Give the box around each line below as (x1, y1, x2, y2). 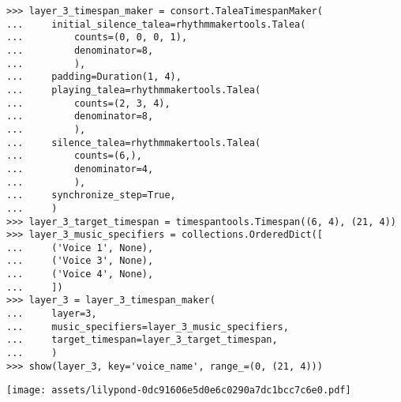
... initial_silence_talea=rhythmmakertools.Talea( (6, 18, 306, 30)
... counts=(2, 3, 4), (6, 97, 171, 109)
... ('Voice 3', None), (6, 255, 154, 267)
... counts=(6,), (6, 150, 142, 162)
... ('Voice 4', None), (6, 269, 154, 280)
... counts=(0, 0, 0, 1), (6, 32, 188, 43)
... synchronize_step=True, (6, 190, 176, 201)
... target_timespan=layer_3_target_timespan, (6, 334, 278, 346)
